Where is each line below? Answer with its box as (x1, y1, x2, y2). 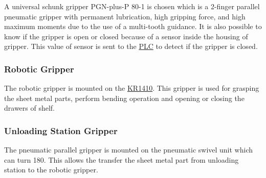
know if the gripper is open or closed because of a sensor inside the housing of (4, 31, 248, 41)
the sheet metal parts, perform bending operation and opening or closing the (4, 92, 245, 103)
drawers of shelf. (4, 103, 55, 113)
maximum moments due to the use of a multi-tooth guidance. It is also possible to (4, 21, 262, 32)
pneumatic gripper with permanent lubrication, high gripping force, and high (4, 11, 246, 21)
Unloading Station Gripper (4, 124, 118, 137)
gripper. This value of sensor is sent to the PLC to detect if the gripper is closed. (4, 41, 258, 52)
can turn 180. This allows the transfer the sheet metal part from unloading (4, 154, 239, 165)
